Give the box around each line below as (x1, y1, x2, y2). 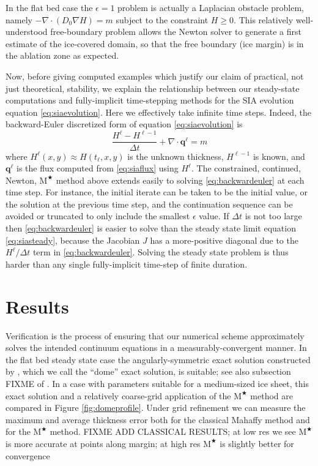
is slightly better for (220, 437, 294, 449)
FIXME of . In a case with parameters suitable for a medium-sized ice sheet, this (6, 377, 309, 389)
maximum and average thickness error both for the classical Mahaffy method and (6, 413, 310, 426)
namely (6, 13, 32, 26)
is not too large (245, 209, 302, 222)
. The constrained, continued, (191, 162, 301, 175)
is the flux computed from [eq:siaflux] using (17, 162, 179, 175)
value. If (199, 209, 229, 222)
